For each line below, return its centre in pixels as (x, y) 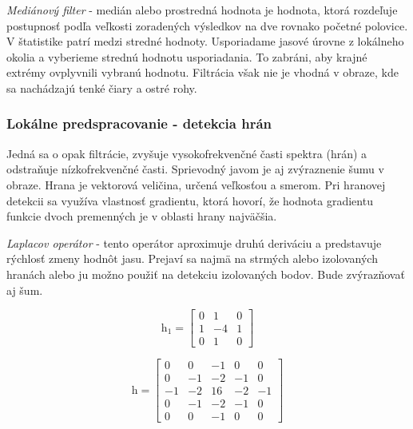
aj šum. (25, 290)
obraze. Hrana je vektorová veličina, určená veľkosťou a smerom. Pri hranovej (196, 184)
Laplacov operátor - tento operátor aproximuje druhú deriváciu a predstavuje (194, 242)
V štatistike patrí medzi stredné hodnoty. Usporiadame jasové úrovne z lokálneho (205, 41)
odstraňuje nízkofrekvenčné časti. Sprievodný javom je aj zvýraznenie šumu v (195, 169)
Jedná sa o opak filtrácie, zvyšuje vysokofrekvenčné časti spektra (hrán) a (187, 153)
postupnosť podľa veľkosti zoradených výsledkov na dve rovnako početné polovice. (207, 25)
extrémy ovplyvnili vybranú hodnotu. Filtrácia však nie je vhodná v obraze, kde (203, 72)
